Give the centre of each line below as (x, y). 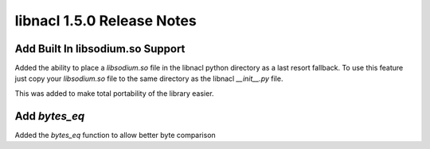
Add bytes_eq (50, 116)
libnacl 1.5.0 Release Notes (106, 21)
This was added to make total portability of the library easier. (114, 93)
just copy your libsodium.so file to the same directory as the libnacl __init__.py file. (149, 78)
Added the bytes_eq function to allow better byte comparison (115, 135)
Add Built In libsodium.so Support (100, 49)
